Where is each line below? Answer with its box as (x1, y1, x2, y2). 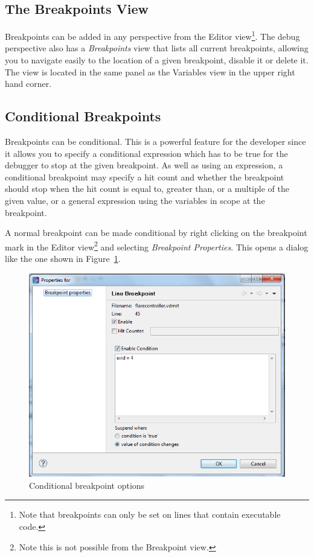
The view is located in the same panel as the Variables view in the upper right (5, 65, 295, 78)
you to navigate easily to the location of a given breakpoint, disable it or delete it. (5, 54, 309, 66)
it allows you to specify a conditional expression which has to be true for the (5, 147, 288, 159)
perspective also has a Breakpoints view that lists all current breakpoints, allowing (5, 42, 309, 54)
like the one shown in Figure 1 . (5, 252, 121, 265)
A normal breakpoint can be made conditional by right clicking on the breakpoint (5, 226, 307, 239)
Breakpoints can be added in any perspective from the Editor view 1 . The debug (5, 28, 300, 42)
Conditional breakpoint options (29, 479, 145, 491)
